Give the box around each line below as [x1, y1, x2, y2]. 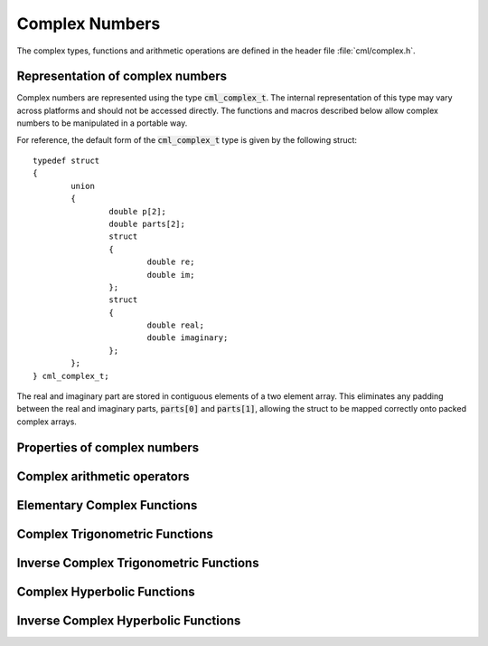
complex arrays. [16, 416, 77, 427]
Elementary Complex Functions [16, 498, 198, 513]
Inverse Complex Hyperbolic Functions [16, 613, 241, 628]
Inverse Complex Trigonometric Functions [16, 555, 259, 570]
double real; [146, 320, 205, 330]
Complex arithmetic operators [16, 469, 190, 484]
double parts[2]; [108, 218, 185, 229]
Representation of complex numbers [16, 69, 228, 84]
